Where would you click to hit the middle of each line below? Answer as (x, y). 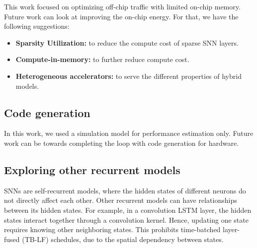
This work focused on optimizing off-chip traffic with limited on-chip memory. (122, 6)
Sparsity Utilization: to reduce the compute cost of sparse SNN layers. (127, 42)
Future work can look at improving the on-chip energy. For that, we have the (121, 16)
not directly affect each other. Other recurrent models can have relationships (121, 200)
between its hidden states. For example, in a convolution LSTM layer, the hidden (128, 210)
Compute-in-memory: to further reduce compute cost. (102, 59)
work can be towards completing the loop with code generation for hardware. (122, 143)
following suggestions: (37, 26)
